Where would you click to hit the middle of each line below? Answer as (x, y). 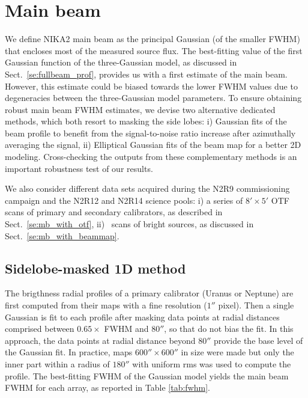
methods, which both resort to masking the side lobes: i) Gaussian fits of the (146, 121)
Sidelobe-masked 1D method (95, 268)
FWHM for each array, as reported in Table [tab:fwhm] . (107, 387)
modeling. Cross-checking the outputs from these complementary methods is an (151, 157)
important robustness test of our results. (79, 168)
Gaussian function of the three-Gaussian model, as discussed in (121, 62)
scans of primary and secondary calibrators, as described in (114, 212)
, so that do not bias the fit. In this (229, 329)
